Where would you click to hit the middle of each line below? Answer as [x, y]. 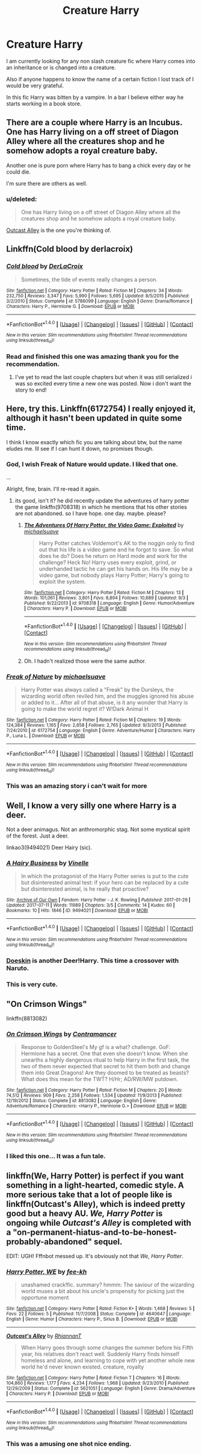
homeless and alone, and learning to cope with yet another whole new [108, 1361]
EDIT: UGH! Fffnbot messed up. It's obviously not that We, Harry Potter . [95, 1256]
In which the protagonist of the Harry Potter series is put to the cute [105, 876]
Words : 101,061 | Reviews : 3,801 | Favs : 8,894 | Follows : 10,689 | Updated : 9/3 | [106, 598]
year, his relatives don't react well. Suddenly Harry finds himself [100, 1354]
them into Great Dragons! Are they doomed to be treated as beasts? [105, 1073]
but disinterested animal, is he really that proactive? [85, 889]
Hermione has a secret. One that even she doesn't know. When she [104, 1054]
